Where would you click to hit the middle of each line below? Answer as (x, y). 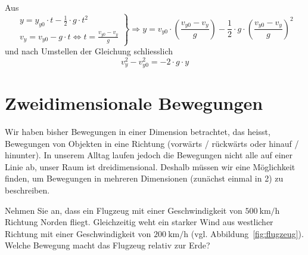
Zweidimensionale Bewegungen (134, 103)
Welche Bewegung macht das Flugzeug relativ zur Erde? (108, 245)
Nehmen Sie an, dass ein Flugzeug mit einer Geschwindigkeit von (124, 210)
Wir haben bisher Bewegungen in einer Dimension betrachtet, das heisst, (138, 131)
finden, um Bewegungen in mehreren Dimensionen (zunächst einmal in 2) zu (144, 178)
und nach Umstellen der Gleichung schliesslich (89, 51)
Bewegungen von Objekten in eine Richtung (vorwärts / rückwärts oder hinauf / (152, 143)
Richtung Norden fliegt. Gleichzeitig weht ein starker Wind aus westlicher (139, 222)
